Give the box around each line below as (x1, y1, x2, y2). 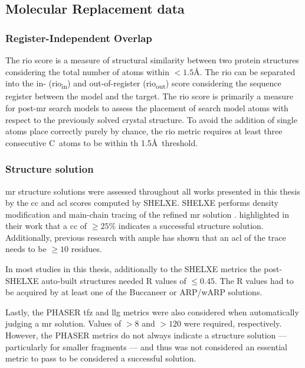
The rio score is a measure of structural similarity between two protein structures (5, 54, 299, 66)
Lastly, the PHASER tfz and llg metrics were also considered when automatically (5, 305, 299, 318)
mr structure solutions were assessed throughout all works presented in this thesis (5, 185, 300, 197)
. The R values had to (215, 274, 294, 286)
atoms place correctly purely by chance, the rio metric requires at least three (5, 125, 283, 137)
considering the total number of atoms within (5, 65, 169, 78)
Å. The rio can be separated (194, 65, 296, 78)
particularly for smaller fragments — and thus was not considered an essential (5, 340, 287, 353)
